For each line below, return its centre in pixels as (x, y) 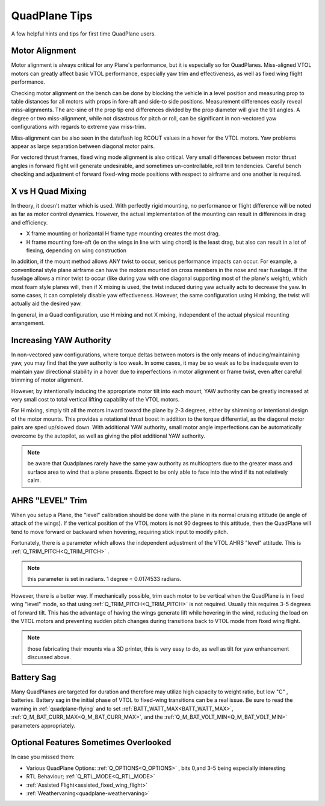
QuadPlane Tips (52, 16)
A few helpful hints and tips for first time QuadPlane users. (84, 34)
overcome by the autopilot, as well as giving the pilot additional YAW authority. (108, 436)
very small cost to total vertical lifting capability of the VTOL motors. (95, 399)
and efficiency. (29, 222)
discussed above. (49, 657)
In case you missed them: (43, 757)
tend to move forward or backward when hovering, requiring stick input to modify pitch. (120, 532)
